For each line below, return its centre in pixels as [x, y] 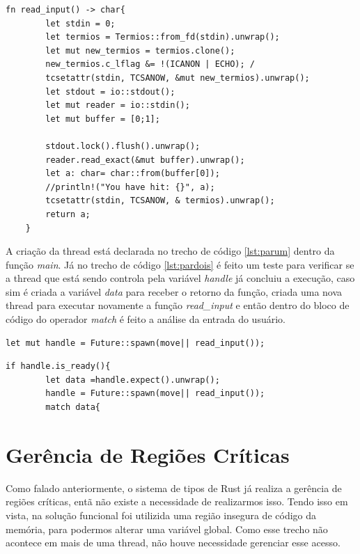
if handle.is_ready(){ [58, 366]
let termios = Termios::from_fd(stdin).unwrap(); [163, 37]
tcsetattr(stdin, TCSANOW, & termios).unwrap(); [160, 201]
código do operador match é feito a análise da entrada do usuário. [146, 319]
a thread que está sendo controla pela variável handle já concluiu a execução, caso [180, 278]
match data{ [73, 407]
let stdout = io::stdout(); [110, 92]
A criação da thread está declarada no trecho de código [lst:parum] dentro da [170, 251]
